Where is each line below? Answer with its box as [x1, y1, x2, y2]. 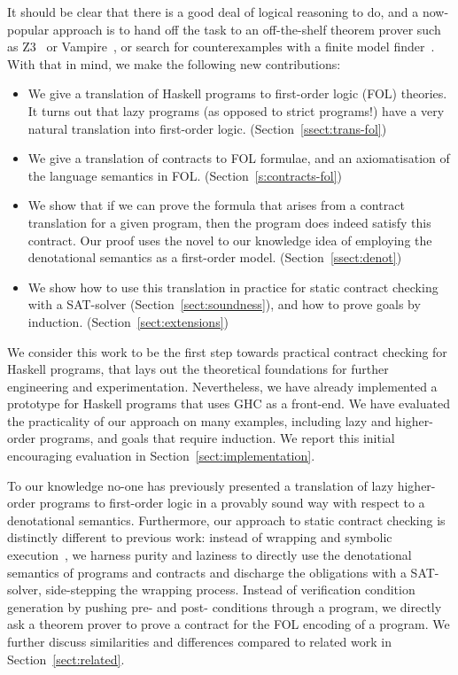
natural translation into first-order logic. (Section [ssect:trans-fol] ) [27, 119, 387, 137]
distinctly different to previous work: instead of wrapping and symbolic [7, 528, 392, 547]
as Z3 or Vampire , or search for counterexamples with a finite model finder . [7, 37, 435, 56]
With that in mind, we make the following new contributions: [7, 54, 341, 73]
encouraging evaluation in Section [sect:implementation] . [7, 446, 315, 465]
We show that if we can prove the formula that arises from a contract [27, 196, 405, 214]
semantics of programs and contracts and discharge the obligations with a [7, 562, 407, 581]
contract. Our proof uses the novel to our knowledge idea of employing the [27, 230, 432, 249]
